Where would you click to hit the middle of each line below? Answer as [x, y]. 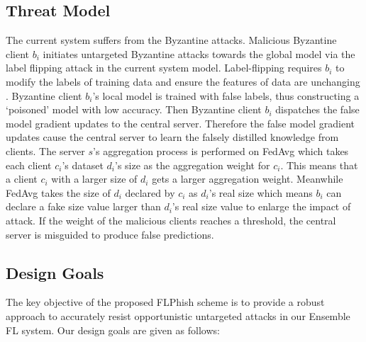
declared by [150, 192]
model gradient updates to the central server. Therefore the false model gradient [181, 123]
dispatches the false [317, 109]
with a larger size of [94, 179]
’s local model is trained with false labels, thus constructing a [226, 95]
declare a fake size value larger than [83, 206]
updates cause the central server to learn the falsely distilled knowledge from [172, 137]
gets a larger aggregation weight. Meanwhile [248, 179]
